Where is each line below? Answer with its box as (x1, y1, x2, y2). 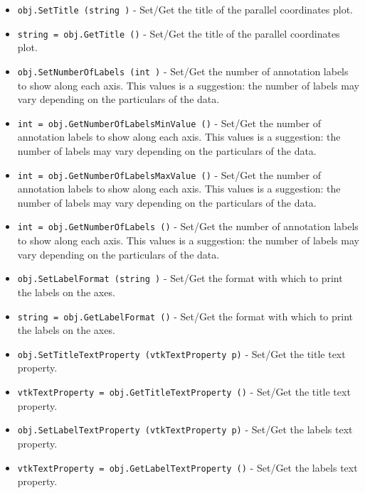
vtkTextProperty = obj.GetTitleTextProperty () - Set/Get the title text (17, 384, 351, 399)
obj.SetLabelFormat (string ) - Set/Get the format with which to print (17, 271, 343, 286)
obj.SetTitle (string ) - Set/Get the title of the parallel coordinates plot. (17, 2, 353, 16)
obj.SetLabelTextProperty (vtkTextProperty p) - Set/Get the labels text (17, 422, 353, 437)
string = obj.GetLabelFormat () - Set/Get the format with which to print (17, 308, 354, 323)
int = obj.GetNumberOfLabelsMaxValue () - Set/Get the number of (17, 167, 321, 182)
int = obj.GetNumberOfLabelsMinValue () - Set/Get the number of (17, 115, 321, 130)
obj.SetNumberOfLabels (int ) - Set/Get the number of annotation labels (17, 63, 349, 78)
